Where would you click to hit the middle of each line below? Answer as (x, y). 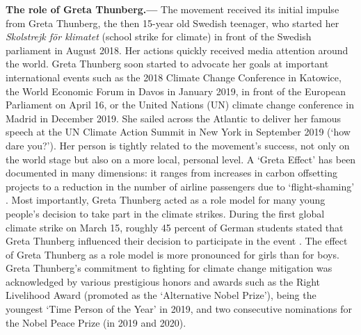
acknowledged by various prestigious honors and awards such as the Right (163, 281)
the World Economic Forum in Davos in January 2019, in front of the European (176, 91)
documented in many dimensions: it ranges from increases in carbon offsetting (171, 173)
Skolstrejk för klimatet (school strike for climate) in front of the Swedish (159, 36)
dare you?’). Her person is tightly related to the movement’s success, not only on (178, 145)
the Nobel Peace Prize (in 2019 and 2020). (96, 322)
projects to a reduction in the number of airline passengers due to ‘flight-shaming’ (180, 186)
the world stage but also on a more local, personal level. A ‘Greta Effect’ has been (181, 159)
